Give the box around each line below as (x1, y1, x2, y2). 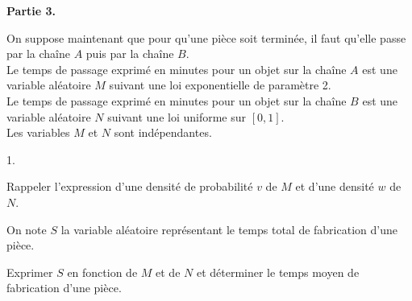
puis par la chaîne (85, 45, 174, 62)
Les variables (6, 124, 70, 141)
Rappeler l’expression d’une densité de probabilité (6, 178, 253, 195)
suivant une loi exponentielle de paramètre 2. (109, 76, 331, 93)
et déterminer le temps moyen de (196, 263, 360, 280)
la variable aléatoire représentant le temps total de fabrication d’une (60, 221, 397, 237)
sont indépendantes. (114, 124, 212, 141)
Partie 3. (6, 2, 56, 19)
